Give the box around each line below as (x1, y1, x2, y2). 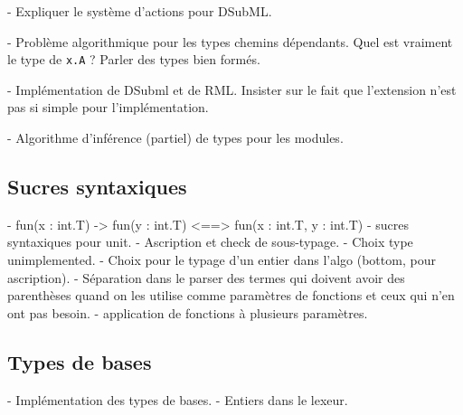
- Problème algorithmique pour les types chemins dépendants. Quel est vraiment (7, 32, 453, 51)
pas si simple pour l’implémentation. (7, 98, 209, 117)
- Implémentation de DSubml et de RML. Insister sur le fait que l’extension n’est (7, 80, 457, 99)
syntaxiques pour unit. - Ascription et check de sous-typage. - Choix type (7, 232, 413, 251)
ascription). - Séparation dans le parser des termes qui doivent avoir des (7, 268, 405, 287)
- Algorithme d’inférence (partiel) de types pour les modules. (7, 128, 344, 147)
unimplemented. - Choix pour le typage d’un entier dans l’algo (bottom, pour (7, 250, 436, 269)
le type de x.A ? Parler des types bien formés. (7, 50, 260, 69)
